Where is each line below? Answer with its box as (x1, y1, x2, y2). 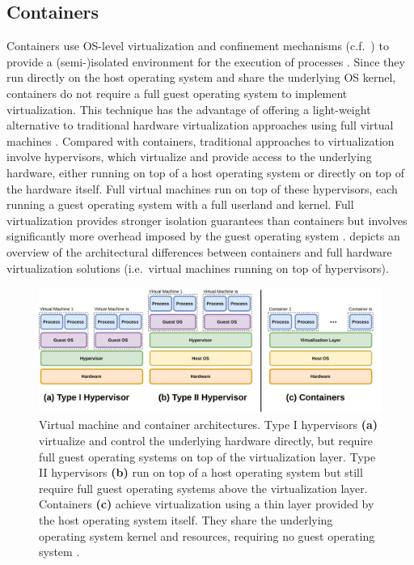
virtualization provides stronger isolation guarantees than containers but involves (6, 211, 408, 228)
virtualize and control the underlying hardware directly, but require (39, 431, 373, 448)
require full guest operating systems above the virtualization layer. (39, 479, 368, 496)
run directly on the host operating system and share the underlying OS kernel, (6, 69, 396, 86)
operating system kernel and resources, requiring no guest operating (39, 527, 375, 544)
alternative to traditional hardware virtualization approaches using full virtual (6, 117, 394, 134)
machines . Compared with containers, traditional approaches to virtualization (6, 132, 395, 149)
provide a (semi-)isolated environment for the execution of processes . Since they (6, 53, 405, 70)
